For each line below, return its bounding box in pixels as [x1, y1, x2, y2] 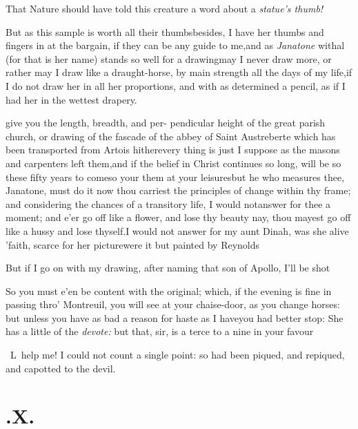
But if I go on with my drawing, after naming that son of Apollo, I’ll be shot [6, 260, 330, 275]
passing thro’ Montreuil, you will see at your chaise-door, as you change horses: [6, 297, 340, 312]
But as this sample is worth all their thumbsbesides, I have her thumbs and [6, 24, 324, 39]
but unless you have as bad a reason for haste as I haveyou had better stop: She [6, 310, 344, 325]
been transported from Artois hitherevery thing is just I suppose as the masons [6, 142, 340, 157]
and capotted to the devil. [6, 361, 116, 375]
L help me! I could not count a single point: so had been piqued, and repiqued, [10, 347, 345, 362]
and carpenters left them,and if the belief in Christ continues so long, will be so [6, 155, 341, 170]
